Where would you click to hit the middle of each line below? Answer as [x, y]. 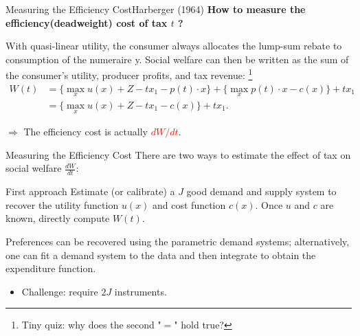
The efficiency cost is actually [86, 132]
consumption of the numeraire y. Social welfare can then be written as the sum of [177, 59]
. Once [269, 204]
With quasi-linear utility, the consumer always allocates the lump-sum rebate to [174, 46]
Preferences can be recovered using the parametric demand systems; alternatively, [178, 241]
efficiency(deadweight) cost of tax [87, 22]
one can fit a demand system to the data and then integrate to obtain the [161, 255]
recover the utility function [62, 204]
